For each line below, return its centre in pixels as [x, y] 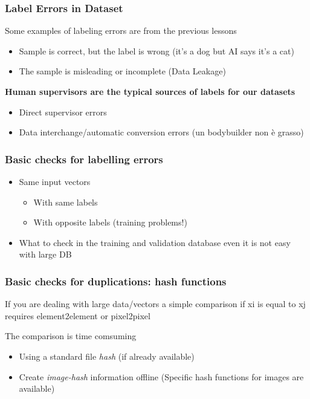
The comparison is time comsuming [71, 336]
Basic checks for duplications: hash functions [116, 281]
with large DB [45, 254]
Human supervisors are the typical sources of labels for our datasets [150, 91]
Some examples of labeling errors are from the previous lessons [121, 31]
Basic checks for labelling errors [84, 159]
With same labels [66, 202]
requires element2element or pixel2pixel [78, 315]
